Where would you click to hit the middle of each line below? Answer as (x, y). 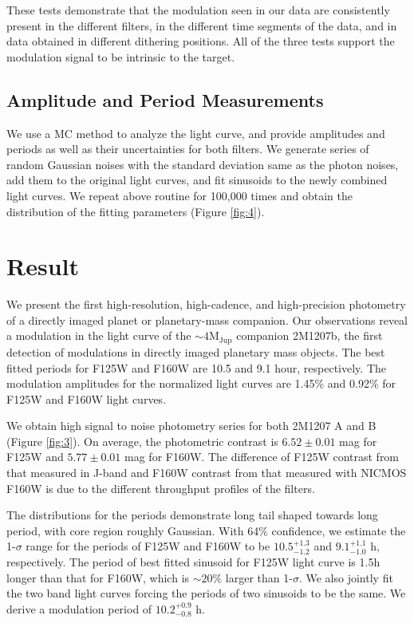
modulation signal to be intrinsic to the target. (121, 56)
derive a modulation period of (79, 608)
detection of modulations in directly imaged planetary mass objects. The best (196, 351)
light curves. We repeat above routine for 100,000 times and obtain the (179, 195)
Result (43, 266)
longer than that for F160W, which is (98, 577)
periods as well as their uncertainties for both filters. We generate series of (188, 149)
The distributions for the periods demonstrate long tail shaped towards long (192, 515)
